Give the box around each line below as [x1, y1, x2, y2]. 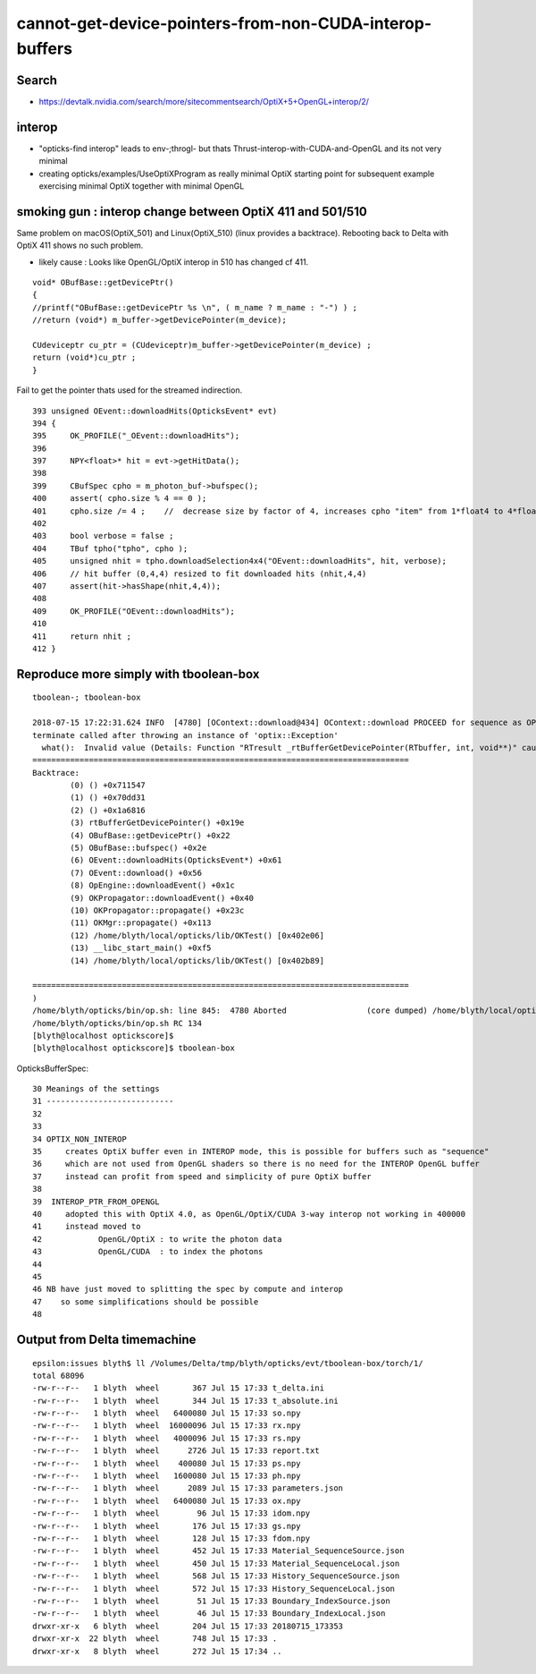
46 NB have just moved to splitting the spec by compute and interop [32, 1284, 344, 1295]
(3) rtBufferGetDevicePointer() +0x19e [70, 818, 245, 828]
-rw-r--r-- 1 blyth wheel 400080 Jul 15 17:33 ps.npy [32, 1458, 301, 1468]
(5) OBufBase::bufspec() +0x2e [70, 843, 207, 854]
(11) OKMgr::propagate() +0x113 [70, 918, 212, 928]
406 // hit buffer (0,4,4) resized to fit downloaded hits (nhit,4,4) [32, 568, 367, 579]
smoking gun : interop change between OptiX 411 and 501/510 [16, 204, 368, 219]
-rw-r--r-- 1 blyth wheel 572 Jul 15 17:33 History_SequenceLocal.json [32, 1584, 396, 1593]
